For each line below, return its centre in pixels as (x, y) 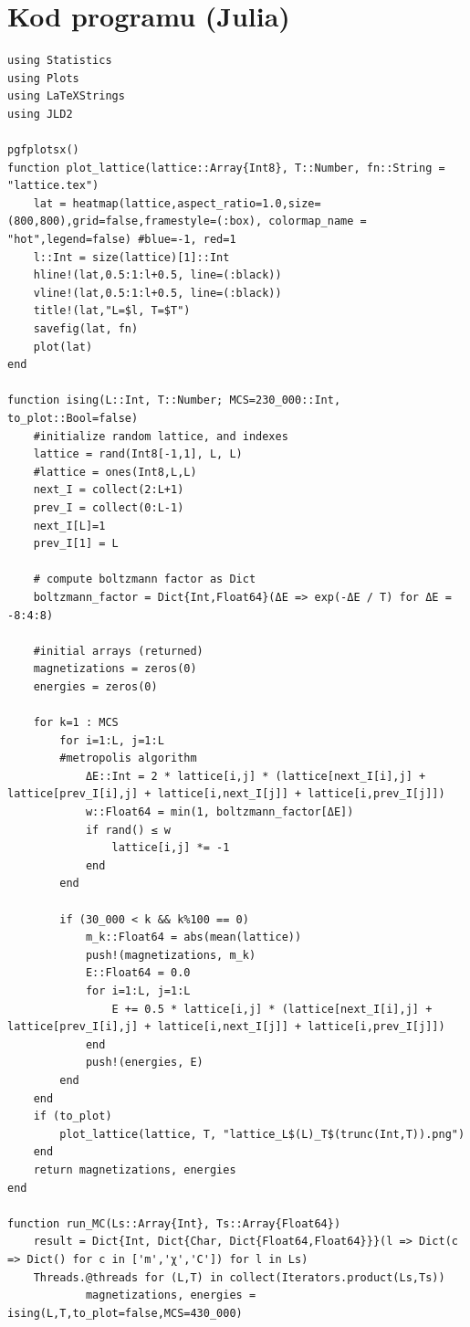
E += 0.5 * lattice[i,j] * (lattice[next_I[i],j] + (272, 1009)
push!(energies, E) (144, 1063)
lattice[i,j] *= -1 (171, 848)
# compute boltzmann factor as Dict (145, 579)
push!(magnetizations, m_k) (171, 955)
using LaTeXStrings (66, 96)
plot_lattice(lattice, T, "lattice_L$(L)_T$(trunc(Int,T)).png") (262, 1134)
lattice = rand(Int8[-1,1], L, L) (138, 454)
